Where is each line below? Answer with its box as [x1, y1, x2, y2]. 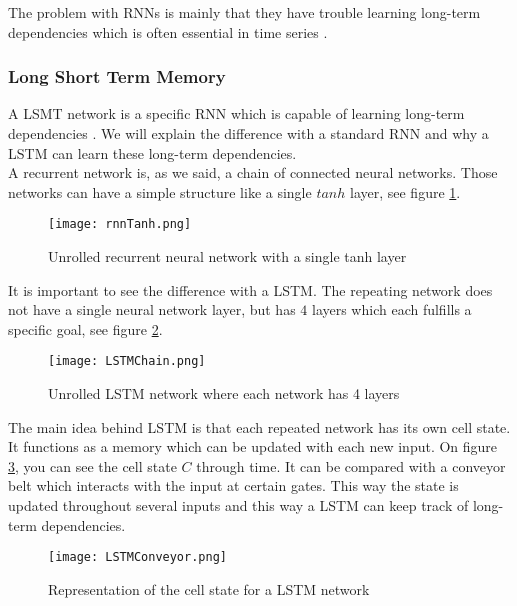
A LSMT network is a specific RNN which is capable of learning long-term [8, 103, 465, 124]
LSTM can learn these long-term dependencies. [8, 142, 297, 163]
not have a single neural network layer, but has [8, 299, 296, 320]
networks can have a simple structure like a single [8, 181, 312, 202]
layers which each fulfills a [311, 299, 472, 320]
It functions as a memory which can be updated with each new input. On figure [8, 436, 498, 457]
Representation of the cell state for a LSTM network [48, 578, 370, 599]
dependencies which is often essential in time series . [8, 21, 328, 42]
